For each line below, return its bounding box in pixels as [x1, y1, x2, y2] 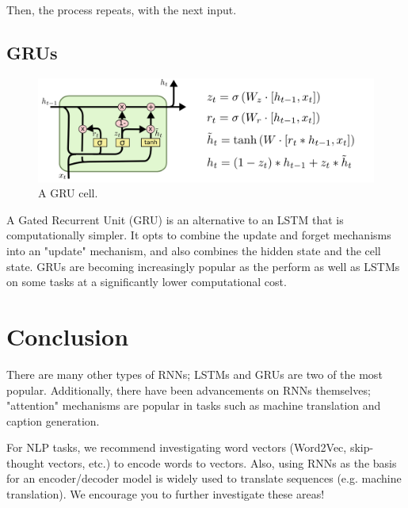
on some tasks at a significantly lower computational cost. [6, 273, 287, 290]
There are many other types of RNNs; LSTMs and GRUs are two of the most [6, 365, 383, 382]
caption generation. [6, 412, 100, 429]
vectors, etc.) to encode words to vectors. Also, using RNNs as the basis [48, 454, 397, 471]
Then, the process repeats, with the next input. [6, 2, 237, 17]
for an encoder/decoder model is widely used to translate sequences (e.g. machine [6, 470, 402, 487]
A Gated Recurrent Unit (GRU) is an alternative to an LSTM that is [6, 211, 344, 227]
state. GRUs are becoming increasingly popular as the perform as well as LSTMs [6, 258, 400, 274]
